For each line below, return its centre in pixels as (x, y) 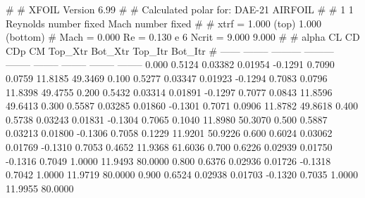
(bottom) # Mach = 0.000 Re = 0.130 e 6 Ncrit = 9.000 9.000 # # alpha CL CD (183, 37)
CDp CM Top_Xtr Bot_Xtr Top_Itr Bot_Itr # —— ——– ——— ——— (170, 50)
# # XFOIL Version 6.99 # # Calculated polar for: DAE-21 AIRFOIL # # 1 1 (180, 9)
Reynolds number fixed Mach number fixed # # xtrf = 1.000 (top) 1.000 (164, 23)
